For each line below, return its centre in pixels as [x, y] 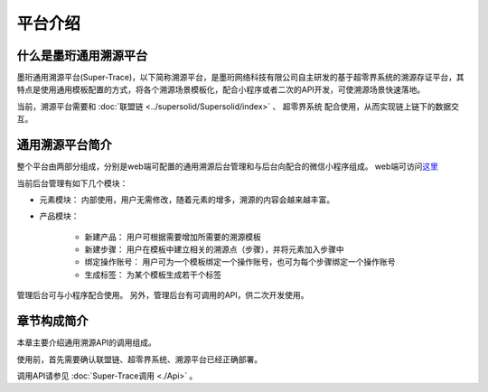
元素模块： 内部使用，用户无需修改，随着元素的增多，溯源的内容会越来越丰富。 [187, 200]
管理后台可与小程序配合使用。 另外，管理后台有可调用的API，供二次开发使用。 [163, 295]
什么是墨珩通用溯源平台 [82, 56]
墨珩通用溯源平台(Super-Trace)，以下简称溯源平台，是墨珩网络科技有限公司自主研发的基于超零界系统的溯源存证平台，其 [240, 78]
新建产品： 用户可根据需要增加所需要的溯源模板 [173, 237]
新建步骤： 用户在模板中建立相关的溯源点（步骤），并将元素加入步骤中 [214, 249]
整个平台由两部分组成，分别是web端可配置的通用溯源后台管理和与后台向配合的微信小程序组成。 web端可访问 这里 [227, 166]
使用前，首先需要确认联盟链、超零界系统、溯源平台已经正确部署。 [139, 359]
